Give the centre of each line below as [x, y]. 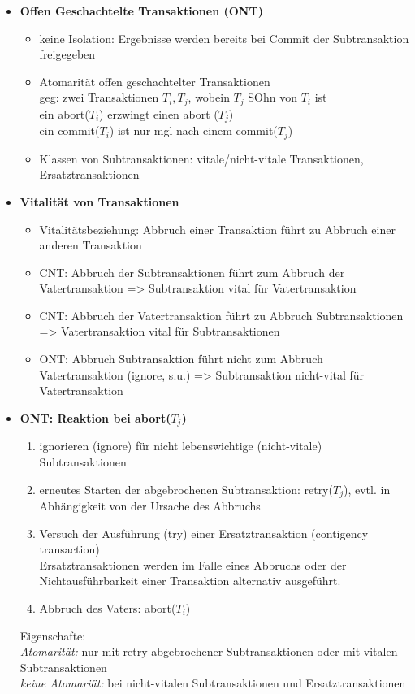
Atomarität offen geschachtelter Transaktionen [155, 81]
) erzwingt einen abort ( [159, 113]
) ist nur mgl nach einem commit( [193, 130]
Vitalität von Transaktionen [99, 201]
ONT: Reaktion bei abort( [95, 417]
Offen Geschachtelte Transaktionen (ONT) [141, 11]
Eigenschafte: [53, 635]
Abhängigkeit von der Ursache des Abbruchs [150, 505]
